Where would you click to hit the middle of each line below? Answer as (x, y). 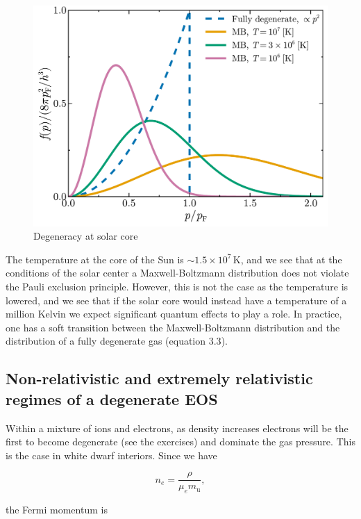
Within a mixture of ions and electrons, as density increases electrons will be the (177, 428)
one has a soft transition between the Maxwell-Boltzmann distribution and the (173, 327)
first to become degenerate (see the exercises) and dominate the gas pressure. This (180, 442)
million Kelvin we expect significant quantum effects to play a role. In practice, (174, 314)
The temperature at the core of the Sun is (95, 259)
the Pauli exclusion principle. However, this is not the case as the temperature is (177, 286)
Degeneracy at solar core (86, 236)
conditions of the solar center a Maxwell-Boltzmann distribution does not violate (177, 273)
